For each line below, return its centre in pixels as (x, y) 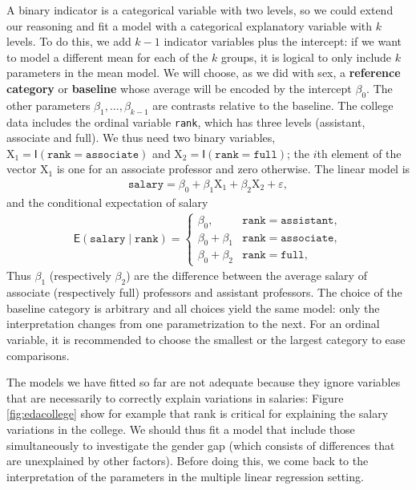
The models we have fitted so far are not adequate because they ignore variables (204, 382)
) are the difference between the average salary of (246, 275)
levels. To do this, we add (69, 41)
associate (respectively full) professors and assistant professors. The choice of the (204, 292)
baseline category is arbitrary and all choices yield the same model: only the (193, 308)
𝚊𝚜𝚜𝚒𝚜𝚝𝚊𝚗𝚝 (307, 220)
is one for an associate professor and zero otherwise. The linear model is (233, 169)
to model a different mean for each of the (107, 57)
